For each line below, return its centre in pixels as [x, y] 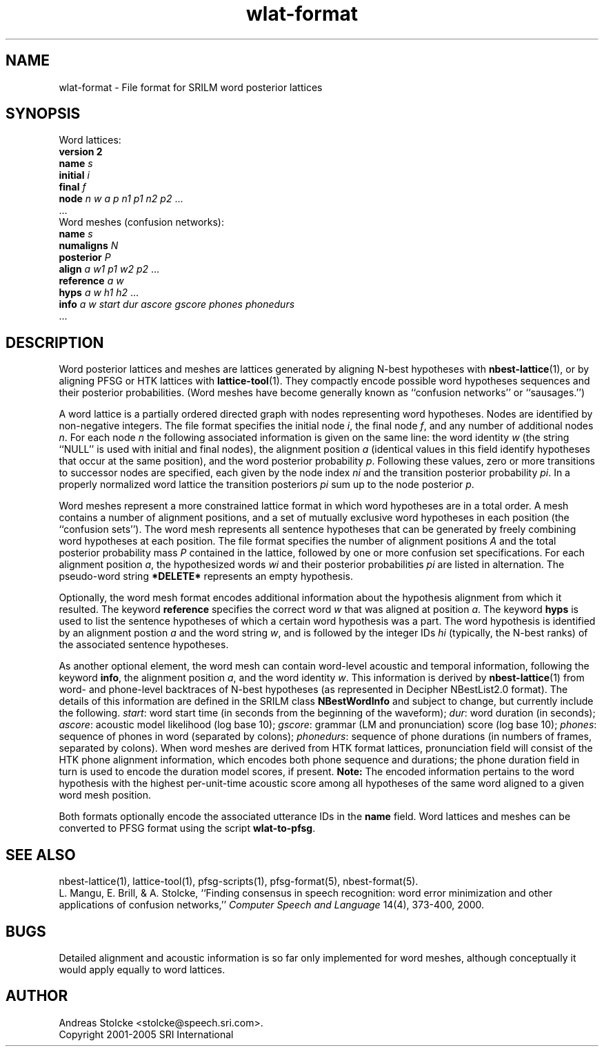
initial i [74, 175]
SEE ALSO [41, 855]
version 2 [81, 152]
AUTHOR [37, 996]
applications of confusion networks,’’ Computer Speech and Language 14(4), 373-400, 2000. [272, 905]
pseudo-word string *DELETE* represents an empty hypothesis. [206, 576]
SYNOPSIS [43, 114]
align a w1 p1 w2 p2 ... [109, 269]
